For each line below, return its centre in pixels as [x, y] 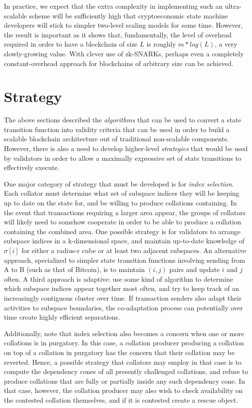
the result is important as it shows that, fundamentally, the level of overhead [118, 34]
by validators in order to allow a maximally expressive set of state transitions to [123, 158]
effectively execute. [32, 167]
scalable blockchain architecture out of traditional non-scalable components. [117, 139]
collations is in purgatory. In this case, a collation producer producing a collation [124, 343]
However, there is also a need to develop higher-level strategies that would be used [126, 148]
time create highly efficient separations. [62, 317]
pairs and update [195, 269]
